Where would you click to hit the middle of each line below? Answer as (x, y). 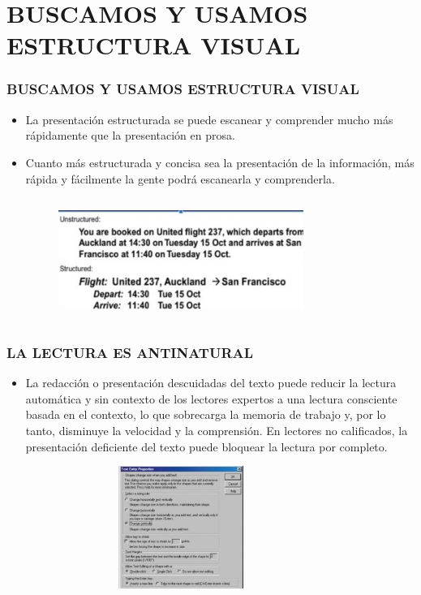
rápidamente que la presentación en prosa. (130, 135)
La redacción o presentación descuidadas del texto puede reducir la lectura (211, 383)
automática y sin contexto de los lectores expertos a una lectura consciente (211, 398)
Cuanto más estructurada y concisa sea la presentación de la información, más (220, 162)
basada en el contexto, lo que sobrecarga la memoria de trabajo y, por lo (206, 414)
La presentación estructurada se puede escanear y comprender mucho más (209, 119)
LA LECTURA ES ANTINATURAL (130, 352)
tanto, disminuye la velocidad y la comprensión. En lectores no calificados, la (217, 430)
